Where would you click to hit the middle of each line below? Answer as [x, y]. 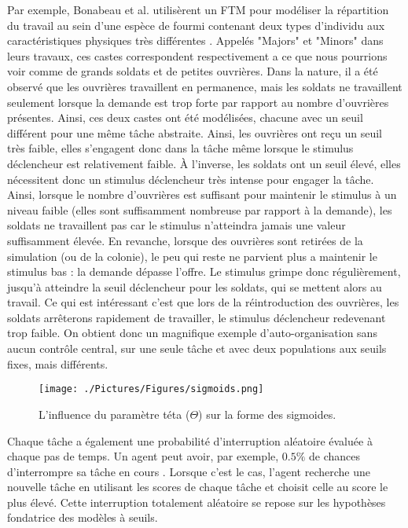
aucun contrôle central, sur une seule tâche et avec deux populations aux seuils [197, 348]
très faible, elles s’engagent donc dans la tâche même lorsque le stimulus [180, 148]
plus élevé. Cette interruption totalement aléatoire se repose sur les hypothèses [197, 502]
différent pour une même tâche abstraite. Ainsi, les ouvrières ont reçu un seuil [195, 132]
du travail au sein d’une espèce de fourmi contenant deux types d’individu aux [196, 25]
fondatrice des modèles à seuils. [83, 517]
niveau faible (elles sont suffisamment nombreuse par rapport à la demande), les [200, 209]
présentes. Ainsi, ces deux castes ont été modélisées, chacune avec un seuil [185, 117]
